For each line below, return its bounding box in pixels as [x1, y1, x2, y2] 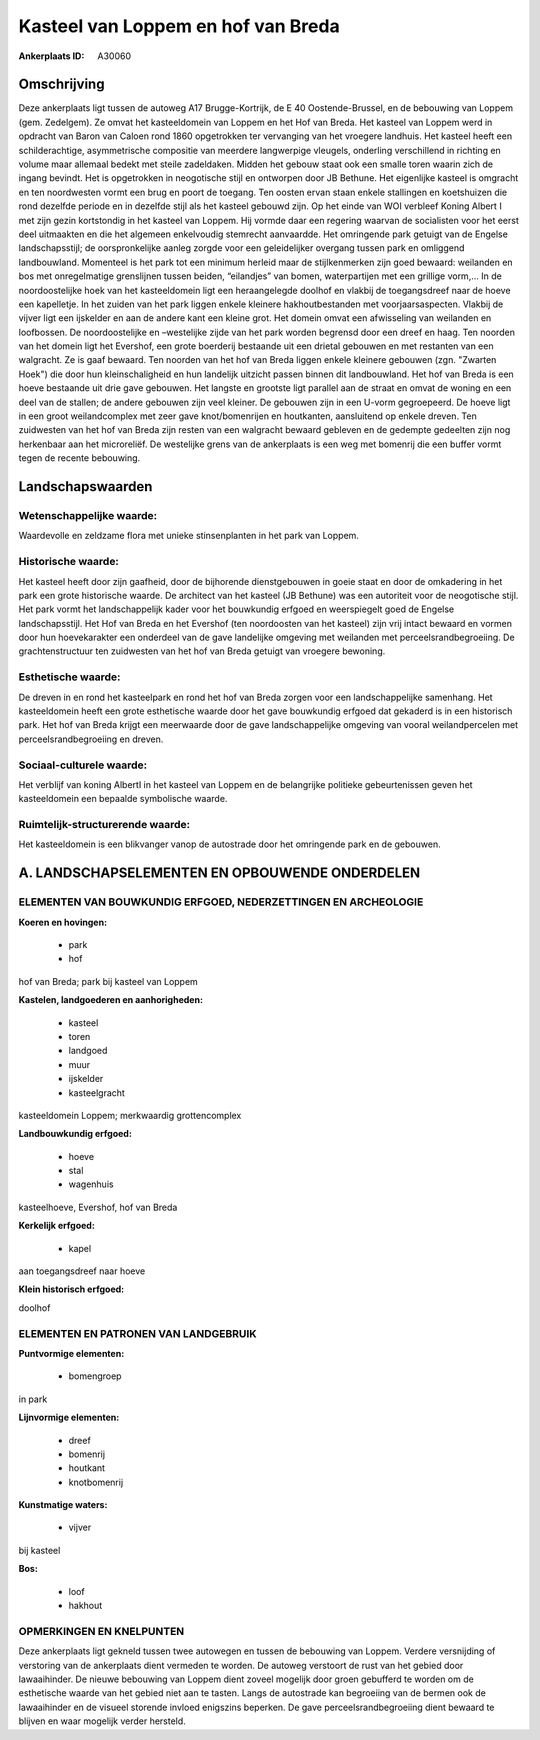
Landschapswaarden [18, 478, 153, 495]
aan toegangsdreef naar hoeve [18, 1265, 146, 1277]
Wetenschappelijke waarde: [18, 509, 158, 522]
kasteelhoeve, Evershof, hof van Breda [18, 1201, 178, 1213]
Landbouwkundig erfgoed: [18, 1128, 132, 1140]
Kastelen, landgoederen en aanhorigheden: [18, 994, 204, 1006]
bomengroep [68, 1370, 122, 1382]
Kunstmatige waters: [18, 1499, 108, 1511]
